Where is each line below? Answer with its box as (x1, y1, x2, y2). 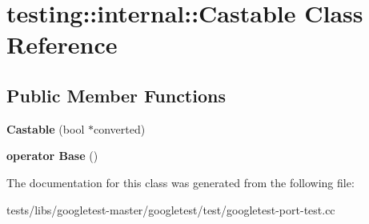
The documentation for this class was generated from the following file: (6, 174, 355, 190)
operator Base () (6, 147, 98, 164)
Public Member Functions (6, 82, 226, 107)
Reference (6, 28, 118, 61)
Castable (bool (6, 120, 85, 137)
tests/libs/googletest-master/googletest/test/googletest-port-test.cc (6, 201, 335, 218)
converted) (93, 120, 146, 137)
